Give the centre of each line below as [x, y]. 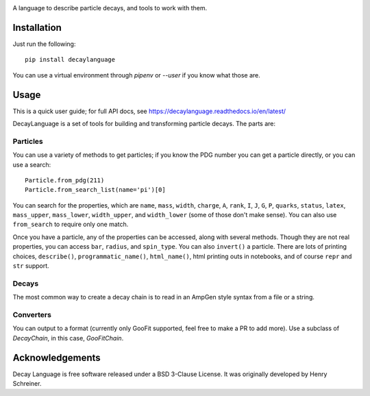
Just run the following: [44, 44]
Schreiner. [27, 383]
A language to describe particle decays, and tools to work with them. [110, 8]
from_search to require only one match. [71, 224]
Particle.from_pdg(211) [65, 180]
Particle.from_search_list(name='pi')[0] [95, 190]
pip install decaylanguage [70, 60]
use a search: [32, 164]
